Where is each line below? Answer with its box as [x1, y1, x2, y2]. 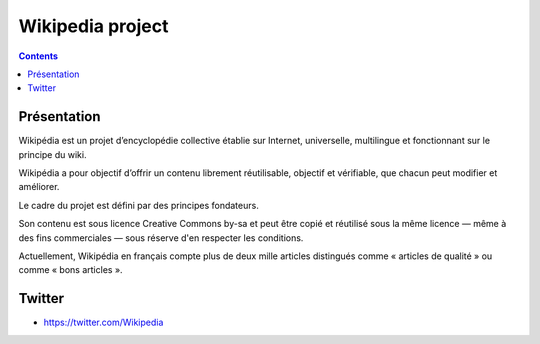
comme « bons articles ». [18, 264, 124, 276]
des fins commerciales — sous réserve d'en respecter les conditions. [18, 231, 304, 244]
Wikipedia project [18, 15, 169, 37]
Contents [18, 50, 59, 62]
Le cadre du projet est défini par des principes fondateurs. [18, 199, 259, 211]
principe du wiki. [18, 148, 87, 160]
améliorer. [18, 181, 60, 193]
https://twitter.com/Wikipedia [43, 316, 164, 329]
